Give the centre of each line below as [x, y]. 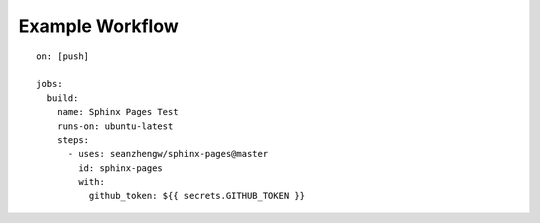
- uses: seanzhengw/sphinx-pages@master [168, 154]
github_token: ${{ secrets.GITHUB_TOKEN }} [196, 196]
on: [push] [63, 56]
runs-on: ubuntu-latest [115, 126]
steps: [73, 139]
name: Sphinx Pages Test [117, 112]
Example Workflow [98, 26]
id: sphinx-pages [121, 168]
